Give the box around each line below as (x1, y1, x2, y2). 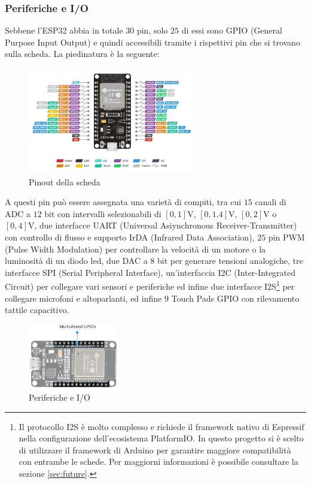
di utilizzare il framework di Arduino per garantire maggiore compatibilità (19, 443, 291, 456)
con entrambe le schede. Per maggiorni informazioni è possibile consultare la (19, 455, 298, 468)
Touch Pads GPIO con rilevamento (171, 291, 300, 304)
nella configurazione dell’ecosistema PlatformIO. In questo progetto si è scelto (19, 432, 304, 444)
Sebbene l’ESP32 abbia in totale (5, 24, 123, 37)
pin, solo (136, 24, 168, 37)
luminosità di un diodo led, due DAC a (5, 254, 148, 267)
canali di (255, 196, 286, 208)
